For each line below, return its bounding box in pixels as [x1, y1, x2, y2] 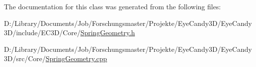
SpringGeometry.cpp [45, 53, 107, 64]
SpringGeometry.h [80, 27, 135, 38]
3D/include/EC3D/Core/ [4, 27, 81, 38]
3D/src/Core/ [4, 53, 46, 64]
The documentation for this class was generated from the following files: [4, 1, 221, 11]
